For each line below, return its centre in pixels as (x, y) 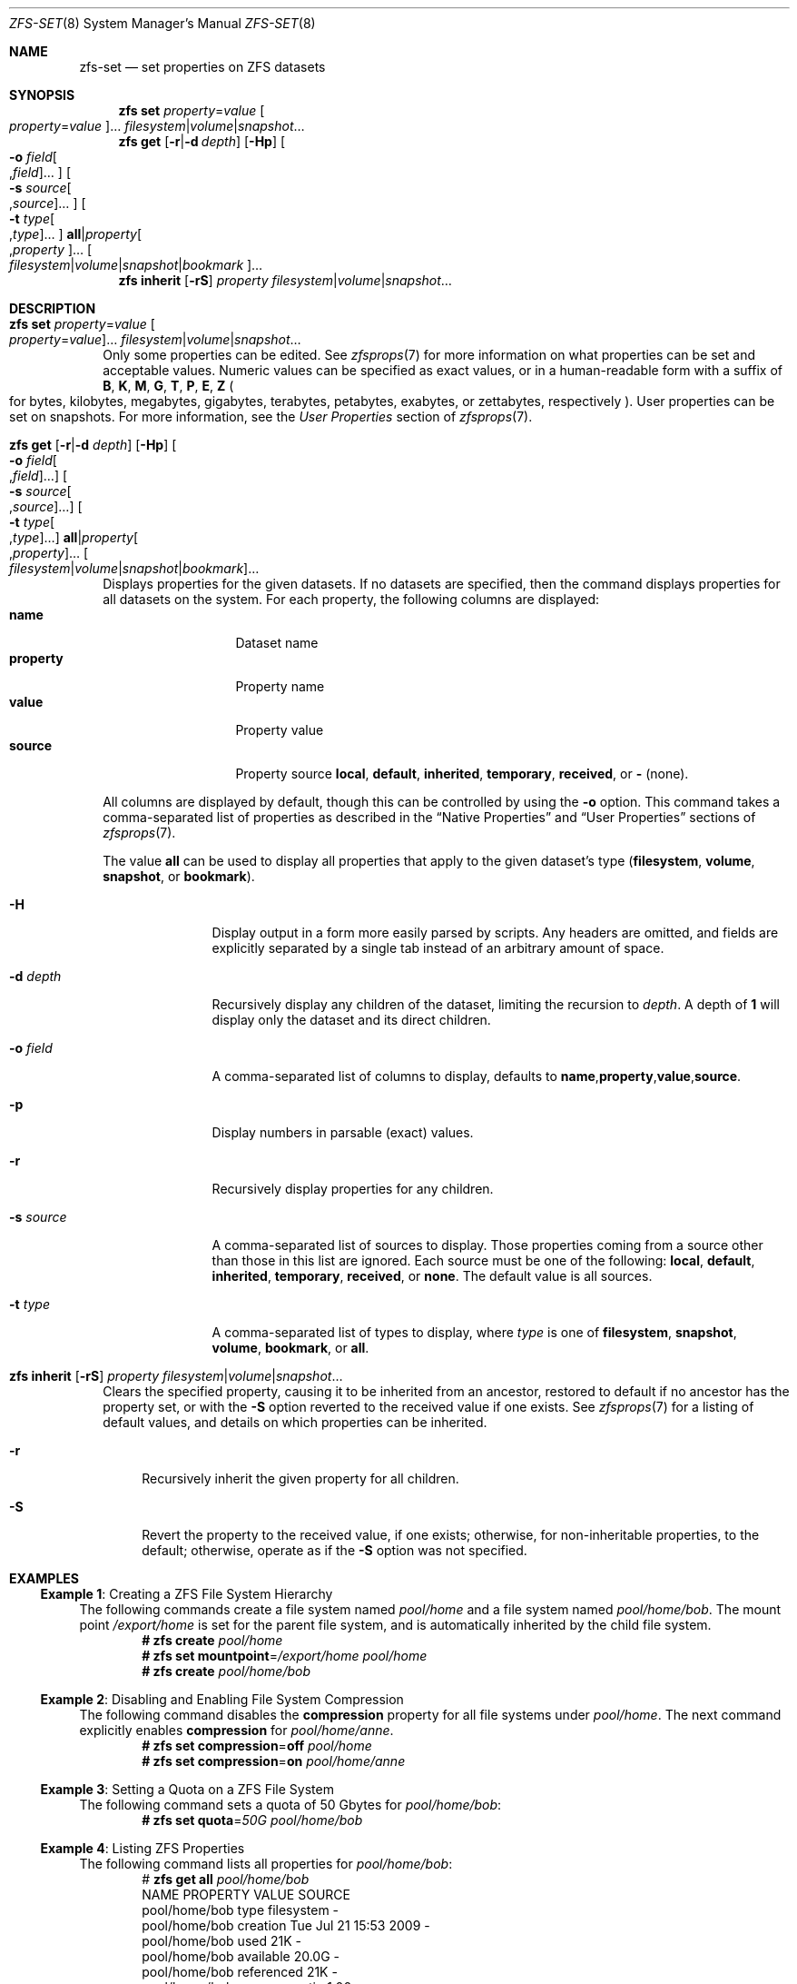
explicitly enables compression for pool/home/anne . (236, 1730)
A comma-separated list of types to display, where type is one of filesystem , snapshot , (474, 1332)
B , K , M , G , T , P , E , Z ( (168, 386)
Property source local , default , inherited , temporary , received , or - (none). (462, 774)
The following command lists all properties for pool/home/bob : (266, 1864)
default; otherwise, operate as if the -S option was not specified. (335, 1550)
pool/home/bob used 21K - (221, 1941)
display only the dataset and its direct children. (351, 1020)
